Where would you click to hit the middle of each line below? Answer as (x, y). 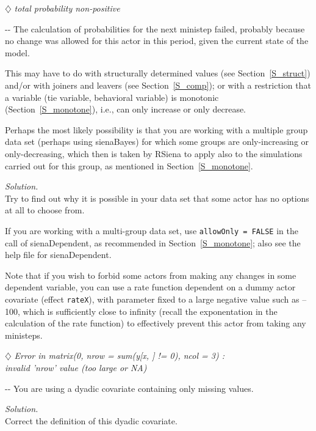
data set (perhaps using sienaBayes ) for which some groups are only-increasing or (157, 142)
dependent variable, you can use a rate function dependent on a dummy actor (150, 287)
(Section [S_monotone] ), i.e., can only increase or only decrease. (126, 109)
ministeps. (24, 335)
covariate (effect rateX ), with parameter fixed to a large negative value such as (152, 299)
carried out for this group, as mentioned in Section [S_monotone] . (129, 165)
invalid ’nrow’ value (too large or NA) (76, 367)
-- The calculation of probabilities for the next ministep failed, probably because (155, 28)
